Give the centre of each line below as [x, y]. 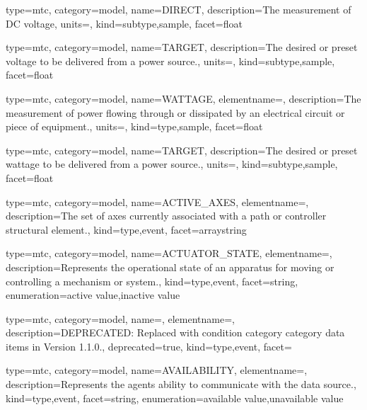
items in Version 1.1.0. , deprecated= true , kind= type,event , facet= [149, 346]
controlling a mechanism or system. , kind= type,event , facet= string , [152, 281]
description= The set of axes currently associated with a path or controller [166, 216]
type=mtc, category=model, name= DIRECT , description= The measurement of [179, 9]
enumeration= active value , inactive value [93, 295]
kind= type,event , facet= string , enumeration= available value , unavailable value [175, 398]
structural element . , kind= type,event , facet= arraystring [126, 229]
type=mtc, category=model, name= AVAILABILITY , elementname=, [157, 370]
